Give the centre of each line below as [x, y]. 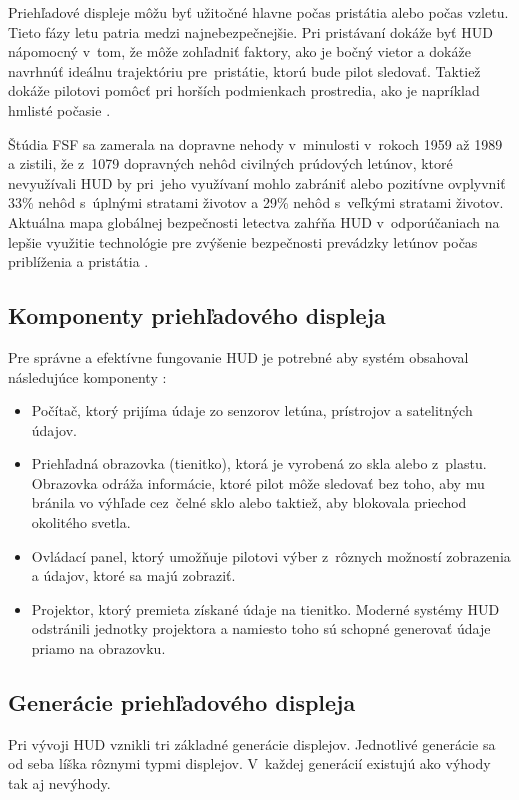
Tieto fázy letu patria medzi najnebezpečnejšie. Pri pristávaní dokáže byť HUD [250, 31]
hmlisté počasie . [59, 109]
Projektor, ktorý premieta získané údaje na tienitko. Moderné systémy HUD [265, 608]
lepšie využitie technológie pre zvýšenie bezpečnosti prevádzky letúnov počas [243, 241]
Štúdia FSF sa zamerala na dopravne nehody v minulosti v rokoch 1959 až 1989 [255, 143]
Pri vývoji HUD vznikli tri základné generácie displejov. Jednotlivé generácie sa [252, 743]
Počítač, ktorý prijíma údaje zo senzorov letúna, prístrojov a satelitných [252, 410]
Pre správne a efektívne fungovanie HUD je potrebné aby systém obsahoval [238, 356]
